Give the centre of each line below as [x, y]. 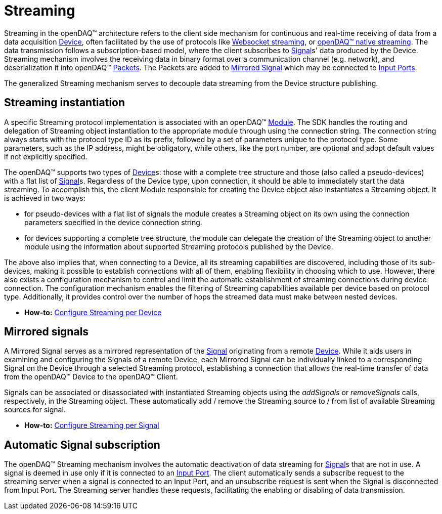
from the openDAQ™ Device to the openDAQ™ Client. [91, 377]
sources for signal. [35, 410]
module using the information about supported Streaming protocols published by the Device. [179, 246]
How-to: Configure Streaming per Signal [92, 425]
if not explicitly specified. [46, 156]
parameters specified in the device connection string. [113, 222]
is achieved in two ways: [45, 198]
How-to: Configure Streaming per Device [93, 312]
